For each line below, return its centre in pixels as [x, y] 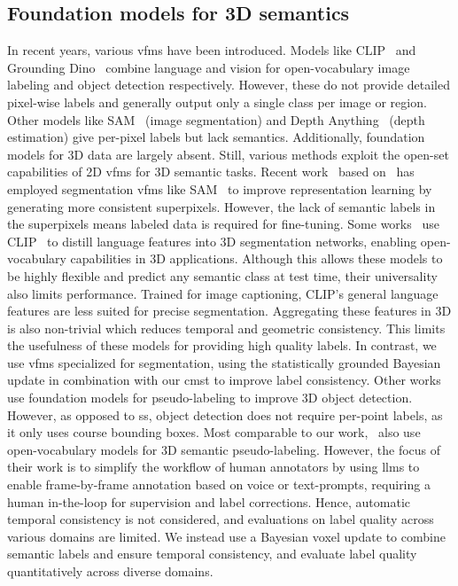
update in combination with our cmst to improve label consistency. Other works [224, 380]
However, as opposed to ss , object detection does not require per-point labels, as [225, 414]
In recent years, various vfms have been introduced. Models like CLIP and [212, 50]
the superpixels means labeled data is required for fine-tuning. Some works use [223, 224]
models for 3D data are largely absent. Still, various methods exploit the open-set [228, 154]
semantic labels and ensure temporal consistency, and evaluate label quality [212, 554]
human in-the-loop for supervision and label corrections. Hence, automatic [209, 501]
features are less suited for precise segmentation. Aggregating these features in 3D [229, 311]
